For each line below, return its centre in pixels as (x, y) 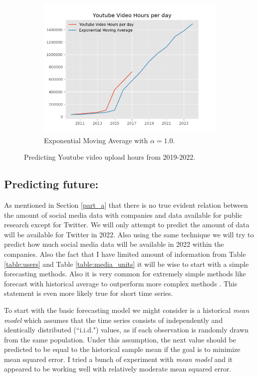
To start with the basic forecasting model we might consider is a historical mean (127, 310)
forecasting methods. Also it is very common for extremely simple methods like (125, 274)
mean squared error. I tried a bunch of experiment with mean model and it (119, 359)
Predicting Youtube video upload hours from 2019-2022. (110, 157)
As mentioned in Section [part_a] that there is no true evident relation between (126, 205)
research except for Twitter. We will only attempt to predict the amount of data (127, 225)
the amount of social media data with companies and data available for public (123, 215)
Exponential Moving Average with (96, 140)
